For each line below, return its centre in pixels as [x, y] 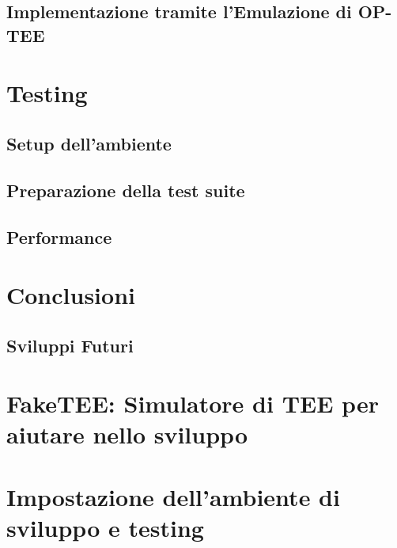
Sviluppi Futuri [70, 345]
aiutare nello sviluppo [127, 434]
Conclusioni [71, 295]
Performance [59, 236]
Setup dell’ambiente [89, 143]
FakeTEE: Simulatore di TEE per [193, 403]
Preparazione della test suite [126, 190]
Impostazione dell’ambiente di [173, 496]
